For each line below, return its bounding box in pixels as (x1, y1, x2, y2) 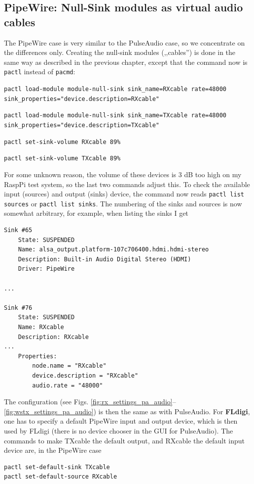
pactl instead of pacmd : (4, 66, 75, 77)
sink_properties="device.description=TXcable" (4, 122, 159, 129)
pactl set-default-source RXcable (4, 473, 117, 481)
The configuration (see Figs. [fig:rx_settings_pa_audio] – (4, 396, 176, 407)
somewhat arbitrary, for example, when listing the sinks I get (4, 208, 188, 218)
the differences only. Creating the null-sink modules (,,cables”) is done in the (4, 47, 236, 57)
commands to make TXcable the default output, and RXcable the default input (4, 435, 245, 445)
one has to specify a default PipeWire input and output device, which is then (4, 416, 238, 426)
